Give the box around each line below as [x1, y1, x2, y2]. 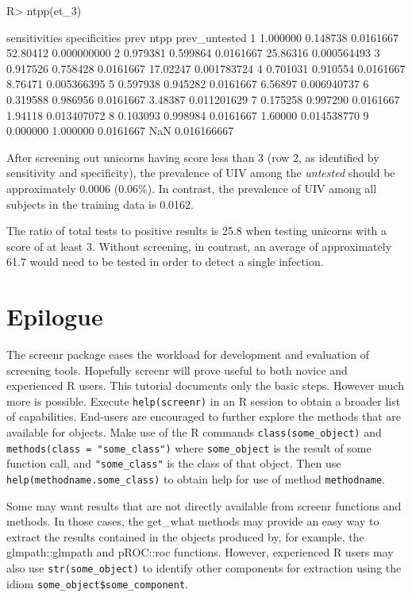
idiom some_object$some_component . [6, 575, 188, 591]
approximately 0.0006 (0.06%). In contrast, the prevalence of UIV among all [6, 179, 377, 196]
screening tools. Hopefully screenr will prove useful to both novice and [6, 361, 348, 378]
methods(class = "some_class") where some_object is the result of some [6, 439, 372, 456]
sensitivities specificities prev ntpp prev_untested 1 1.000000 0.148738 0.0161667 [6, 29, 399, 45]
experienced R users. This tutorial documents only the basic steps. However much [6, 377, 404, 394]
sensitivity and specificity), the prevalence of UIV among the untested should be [6, 164, 395, 181]
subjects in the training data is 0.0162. [6, 195, 194, 212]
